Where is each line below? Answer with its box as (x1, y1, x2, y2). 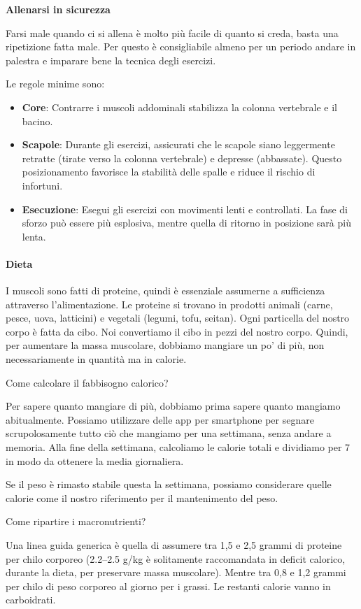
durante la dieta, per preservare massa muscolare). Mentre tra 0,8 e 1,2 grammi (6, 565, 346, 580)
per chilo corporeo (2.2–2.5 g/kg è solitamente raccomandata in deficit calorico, (6, 551, 346, 566)
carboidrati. (6, 592, 56, 607)
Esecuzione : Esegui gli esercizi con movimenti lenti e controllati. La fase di (22, 201, 348, 216)
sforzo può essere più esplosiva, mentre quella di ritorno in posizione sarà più (22, 215, 351, 230)
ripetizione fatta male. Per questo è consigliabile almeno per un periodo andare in (6, 39, 356, 54)
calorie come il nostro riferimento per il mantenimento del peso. (6, 490, 278, 505)
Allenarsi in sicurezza (6, 2, 111, 16)
